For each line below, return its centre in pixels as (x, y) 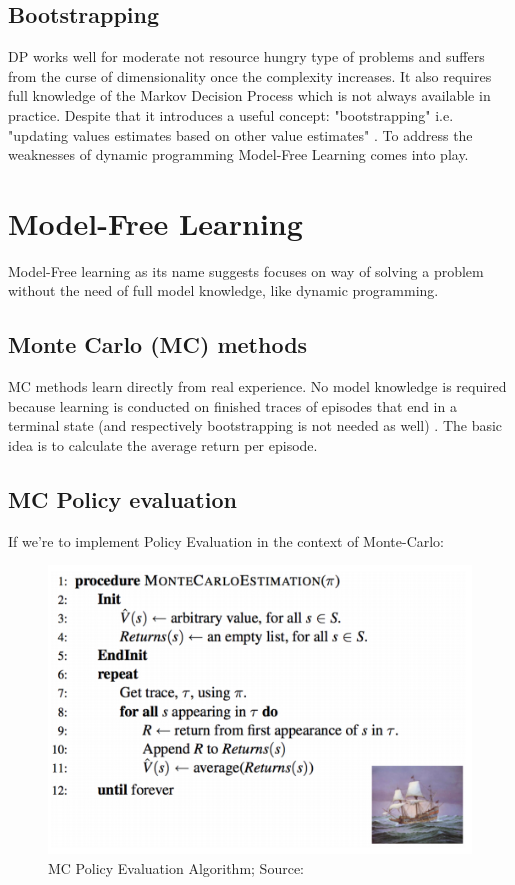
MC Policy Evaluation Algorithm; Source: (176, 867)
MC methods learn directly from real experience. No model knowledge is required (257, 386)
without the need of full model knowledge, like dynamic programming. (223, 290)
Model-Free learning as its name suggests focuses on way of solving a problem (246, 270)
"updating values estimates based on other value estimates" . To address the (240, 134)
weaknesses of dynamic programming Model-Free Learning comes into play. (238, 154)
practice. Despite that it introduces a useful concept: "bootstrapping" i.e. (231, 114)
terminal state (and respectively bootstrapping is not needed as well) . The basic (255, 425)
